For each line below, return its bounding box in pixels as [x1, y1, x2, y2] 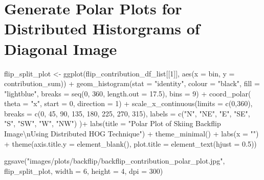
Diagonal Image [4, 38, 117, 59]
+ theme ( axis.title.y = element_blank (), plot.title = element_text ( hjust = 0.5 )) [4, 138, 257, 149]
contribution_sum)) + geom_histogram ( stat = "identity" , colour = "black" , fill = [4, 78, 260, 89]
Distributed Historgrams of [4, 18, 200, 39]
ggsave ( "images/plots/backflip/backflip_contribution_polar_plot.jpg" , [4, 155, 225, 166]
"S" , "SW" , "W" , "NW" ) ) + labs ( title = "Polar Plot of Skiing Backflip [4, 118, 221, 129]
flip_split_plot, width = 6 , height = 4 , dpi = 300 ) [4, 165, 163, 176]
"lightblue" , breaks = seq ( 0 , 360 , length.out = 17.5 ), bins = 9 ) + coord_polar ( [4, 88, 251, 98]
